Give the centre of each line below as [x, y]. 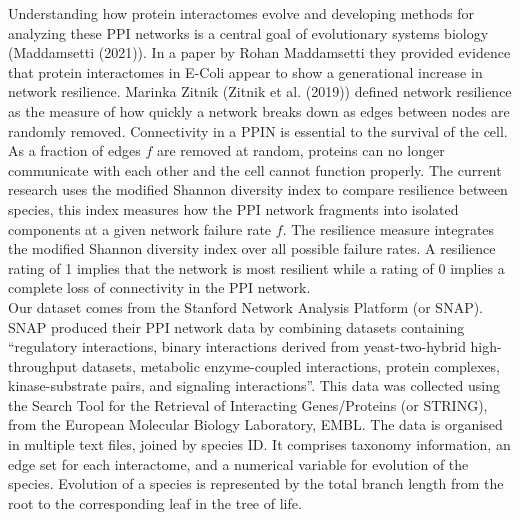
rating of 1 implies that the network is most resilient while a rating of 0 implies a [256, 267]
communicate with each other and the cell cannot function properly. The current [255, 169]
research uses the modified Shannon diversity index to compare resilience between [258, 189]
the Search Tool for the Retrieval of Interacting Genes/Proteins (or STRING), [248, 404]
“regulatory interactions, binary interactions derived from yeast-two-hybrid [237, 346]
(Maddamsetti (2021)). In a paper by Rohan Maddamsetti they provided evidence [259, 52]
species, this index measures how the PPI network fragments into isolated [233, 208]
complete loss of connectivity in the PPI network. [159, 287]
